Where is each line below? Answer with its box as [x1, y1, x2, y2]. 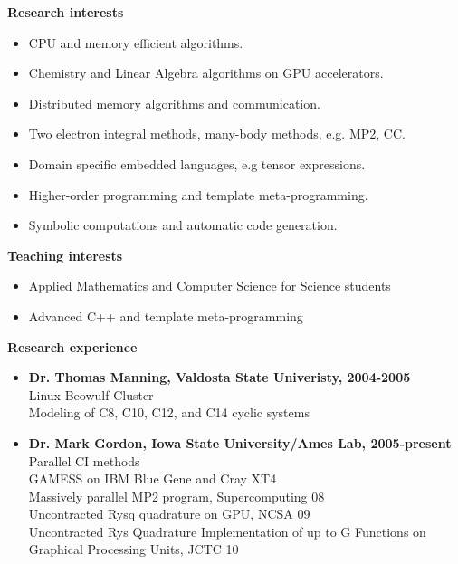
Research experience [7, 337, 138, 356]
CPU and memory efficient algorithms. [28, 33, 243, 52]
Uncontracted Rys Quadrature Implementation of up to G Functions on [28, 521, 426, 540]
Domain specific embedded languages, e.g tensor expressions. [28, 154, 366, 173]
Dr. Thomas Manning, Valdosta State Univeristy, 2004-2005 [28, 368, 411, 387]
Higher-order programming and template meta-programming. [28, 185, 368, 204]
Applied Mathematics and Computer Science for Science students [28, 276, 391, 295]
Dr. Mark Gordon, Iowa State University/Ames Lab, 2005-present [28, 433, 452, 452]
